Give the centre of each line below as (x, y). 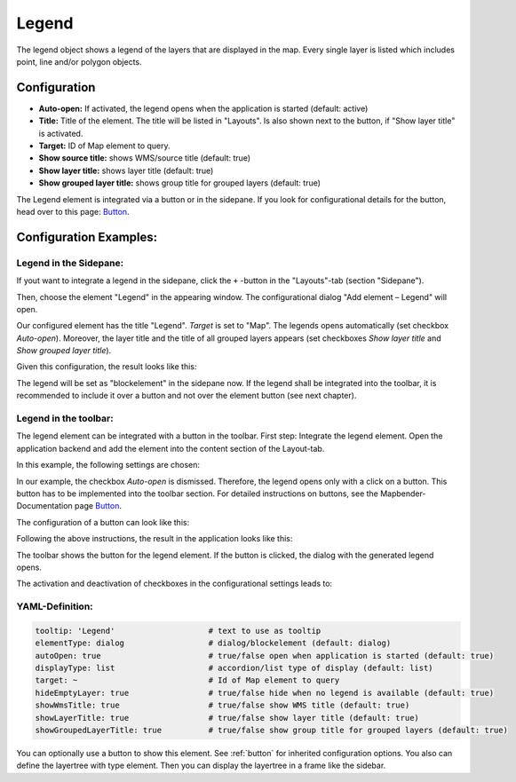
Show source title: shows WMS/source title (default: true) (145, 158)
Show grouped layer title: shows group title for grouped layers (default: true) (180, 183)
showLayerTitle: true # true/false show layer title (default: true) (227, 718)
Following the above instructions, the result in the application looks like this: (155, 539)
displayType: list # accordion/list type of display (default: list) (234, 668)
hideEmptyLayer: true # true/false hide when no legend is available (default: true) (265, 693)
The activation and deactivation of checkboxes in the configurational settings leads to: (175, 584)
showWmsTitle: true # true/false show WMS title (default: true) (222, 705)
